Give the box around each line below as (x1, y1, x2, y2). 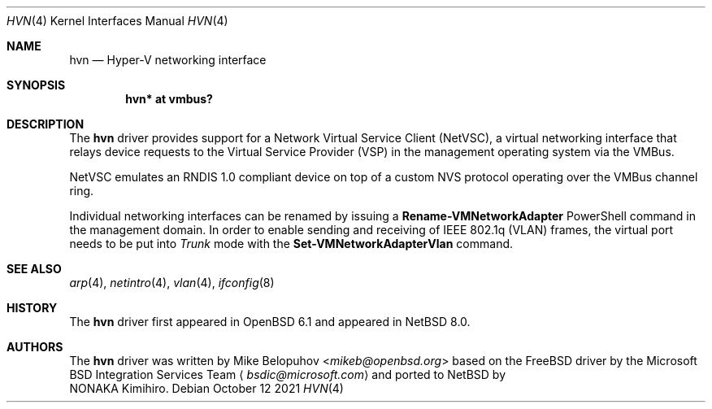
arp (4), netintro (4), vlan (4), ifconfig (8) (69, 276, 275, 289)
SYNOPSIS (7, 78, 66, 92)
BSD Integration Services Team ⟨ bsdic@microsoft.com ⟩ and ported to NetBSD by (69, 368, 506, 381)
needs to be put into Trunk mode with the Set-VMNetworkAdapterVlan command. (69, 237, 514, 250)
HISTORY (7, 301, 58, 315)
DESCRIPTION (7, 117, 85, 131)
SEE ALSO (7, 262, 62, 276)
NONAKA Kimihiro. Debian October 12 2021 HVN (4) (69, 381, 344, 395)
